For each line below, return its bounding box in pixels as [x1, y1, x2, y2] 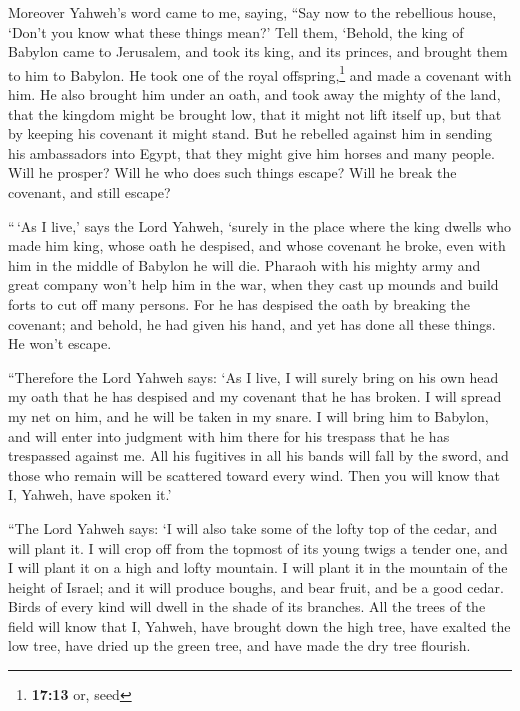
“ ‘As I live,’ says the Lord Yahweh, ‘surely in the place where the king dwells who [8, 215, 512, 236]
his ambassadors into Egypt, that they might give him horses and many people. [8, 142, 495, 163]
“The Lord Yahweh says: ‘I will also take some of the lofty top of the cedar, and [8, 517, 498, 538]
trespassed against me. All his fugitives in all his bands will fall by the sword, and [8, 445, 509, 466]
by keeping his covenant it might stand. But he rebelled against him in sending [8, 123, 492, 144]
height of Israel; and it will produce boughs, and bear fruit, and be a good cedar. [8, 576, 504, 597]
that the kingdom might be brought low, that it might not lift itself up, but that [8, 103, 502, 124]
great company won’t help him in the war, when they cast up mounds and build [8, 274, 499, 295]
